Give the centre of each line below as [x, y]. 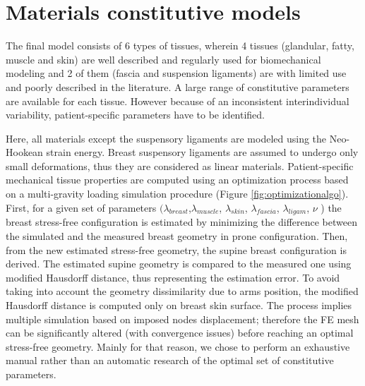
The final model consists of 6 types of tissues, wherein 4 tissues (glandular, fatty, [180, 46]
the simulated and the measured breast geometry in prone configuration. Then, [177, 236]
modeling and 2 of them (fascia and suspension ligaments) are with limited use [176, 73]
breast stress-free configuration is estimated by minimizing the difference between [181, 222]
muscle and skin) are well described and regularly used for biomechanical [163, 59]
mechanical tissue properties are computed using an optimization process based [177, 180]
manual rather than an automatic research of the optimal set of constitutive [170, 360]
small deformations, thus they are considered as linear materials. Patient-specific [180, 165]
